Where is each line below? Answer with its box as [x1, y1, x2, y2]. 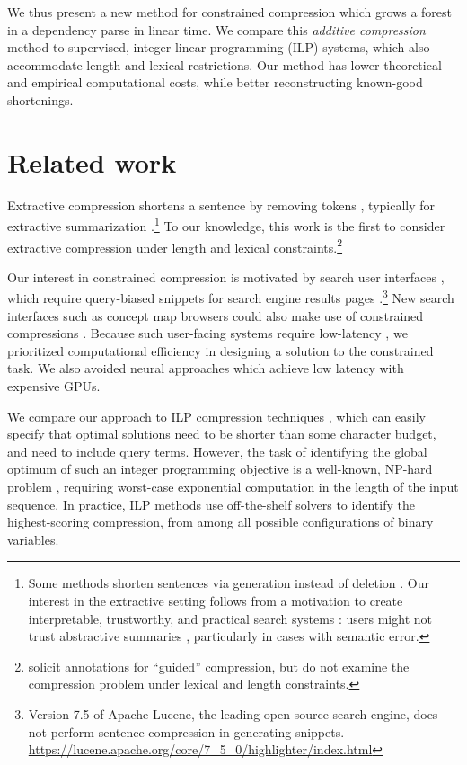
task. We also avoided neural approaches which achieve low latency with [7, 359, 404, 378]
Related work [7, 143, 177, 180]
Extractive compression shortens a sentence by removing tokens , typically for [7, 195, 436, 214]
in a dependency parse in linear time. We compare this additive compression [7, 20, 426, 39]
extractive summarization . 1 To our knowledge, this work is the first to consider [7, 214, 445, 235]
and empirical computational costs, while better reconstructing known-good [7, 73, 423, 92]
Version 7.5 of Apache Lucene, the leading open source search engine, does [28, 704, 438, 723]
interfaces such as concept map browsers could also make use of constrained [7, 306, 424, 325]
